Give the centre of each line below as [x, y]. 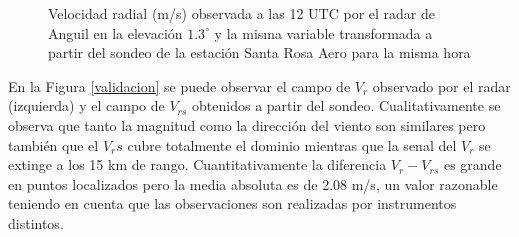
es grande [472, 164]
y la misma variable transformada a [323, 32]
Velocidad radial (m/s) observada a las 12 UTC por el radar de [241, 13]
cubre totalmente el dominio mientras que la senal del [292, 144]
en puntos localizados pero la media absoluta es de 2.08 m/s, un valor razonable [253, 183]
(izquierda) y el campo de [86, 105]
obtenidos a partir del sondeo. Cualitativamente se [346, 105]
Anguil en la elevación [115, 32]
